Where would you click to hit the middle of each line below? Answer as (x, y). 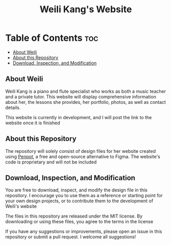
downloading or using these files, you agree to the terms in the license (79, 222)
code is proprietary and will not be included (51, 162)
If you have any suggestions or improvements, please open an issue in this (84, 232)
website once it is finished (33, 123)
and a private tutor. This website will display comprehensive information (81, 97)
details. (13, 107)
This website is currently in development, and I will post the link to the (79, 117)
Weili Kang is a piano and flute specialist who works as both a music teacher (86, 91)
